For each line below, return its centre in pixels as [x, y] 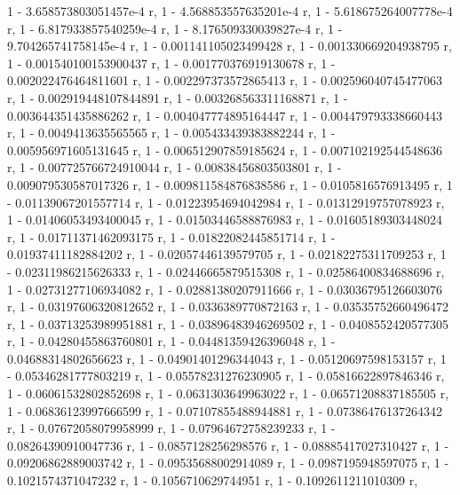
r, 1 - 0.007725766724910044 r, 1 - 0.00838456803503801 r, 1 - [174, 167]
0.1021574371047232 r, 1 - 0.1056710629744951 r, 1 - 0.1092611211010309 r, [213, 480]
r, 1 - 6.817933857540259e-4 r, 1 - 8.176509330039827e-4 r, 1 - [175, 28]
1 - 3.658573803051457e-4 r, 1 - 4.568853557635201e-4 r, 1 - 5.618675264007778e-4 [230, 11]
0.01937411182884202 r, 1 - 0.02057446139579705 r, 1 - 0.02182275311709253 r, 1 [227, 254]
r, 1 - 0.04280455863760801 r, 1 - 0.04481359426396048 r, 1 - [171, 341]
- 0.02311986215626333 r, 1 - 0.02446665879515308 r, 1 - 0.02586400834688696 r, [226, 271]
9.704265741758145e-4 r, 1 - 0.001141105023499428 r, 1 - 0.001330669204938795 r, [230, 46]
